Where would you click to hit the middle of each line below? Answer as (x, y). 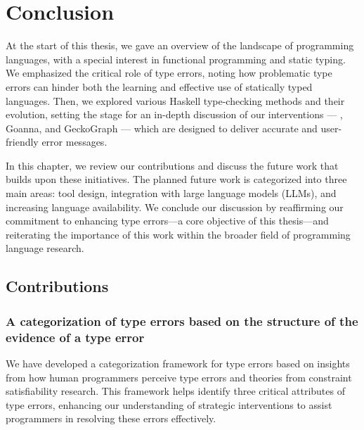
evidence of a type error (75, 337)
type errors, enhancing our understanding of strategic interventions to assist (169, 404)
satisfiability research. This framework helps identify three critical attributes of (175, 391)
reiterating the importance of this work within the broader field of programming (178, 234)
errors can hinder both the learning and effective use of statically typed (159, 86)
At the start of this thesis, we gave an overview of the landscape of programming (180, 45)
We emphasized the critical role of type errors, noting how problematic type (169, 73)
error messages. (74, 142)
